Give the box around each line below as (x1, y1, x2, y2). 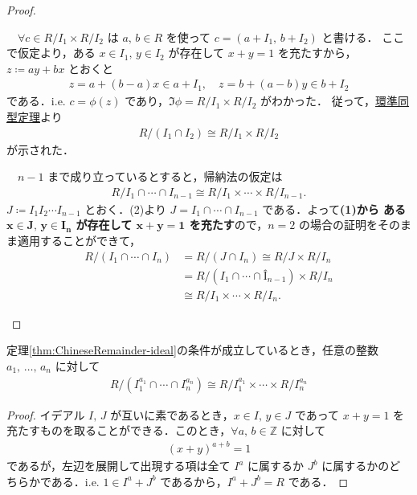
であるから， (160, 472, 227, 489)
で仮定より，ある (6, 44, 96, 61)
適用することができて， (17, 232, 141, 249)
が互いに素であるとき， (110, 406, 234, 423)
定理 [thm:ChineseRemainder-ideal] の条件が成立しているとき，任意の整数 (6, 342, 379, 358)
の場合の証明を (298, 216, 378, 233)
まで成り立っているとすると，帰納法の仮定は (47, 168, 283, 185)
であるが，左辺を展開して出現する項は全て (6, 457, 231, 474)
